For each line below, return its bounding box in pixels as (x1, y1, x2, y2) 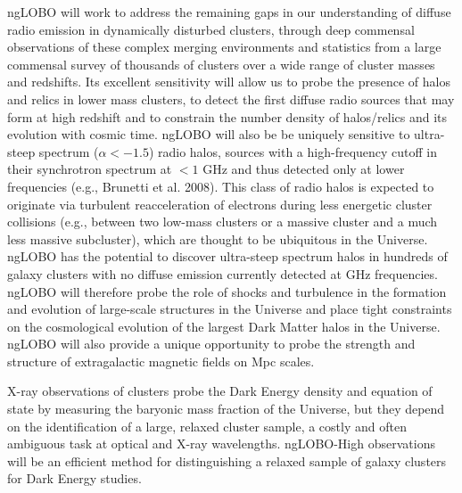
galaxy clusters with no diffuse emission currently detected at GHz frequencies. (7, 264, 438, 283)
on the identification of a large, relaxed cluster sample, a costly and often (7, 416, 407, 435)
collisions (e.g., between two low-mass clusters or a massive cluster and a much (7, 212, 438, 231)
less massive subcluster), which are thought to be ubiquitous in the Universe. (7, 229, 428, 248)
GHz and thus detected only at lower (202, 160, 405, 178)
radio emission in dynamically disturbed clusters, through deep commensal (7, 20, 415, 38)
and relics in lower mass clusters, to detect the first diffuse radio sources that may (7, 89, 455, 108)
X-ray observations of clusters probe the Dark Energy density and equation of (7, 382, 433, 400)
